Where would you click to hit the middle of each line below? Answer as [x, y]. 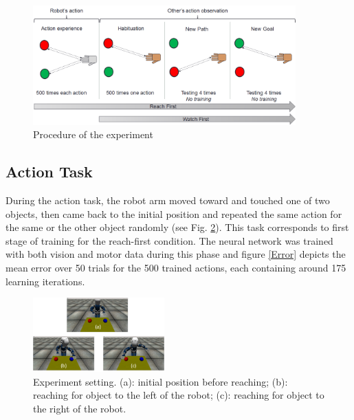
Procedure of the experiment [93, 134]
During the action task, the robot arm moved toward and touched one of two [168, 200]
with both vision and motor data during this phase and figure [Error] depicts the [176, 254]
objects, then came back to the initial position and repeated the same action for [174, 213]
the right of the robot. [80, 408]
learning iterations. [45, 281]
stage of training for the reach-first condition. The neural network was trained [169, 240]
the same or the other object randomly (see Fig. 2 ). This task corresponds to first [177, 227]
